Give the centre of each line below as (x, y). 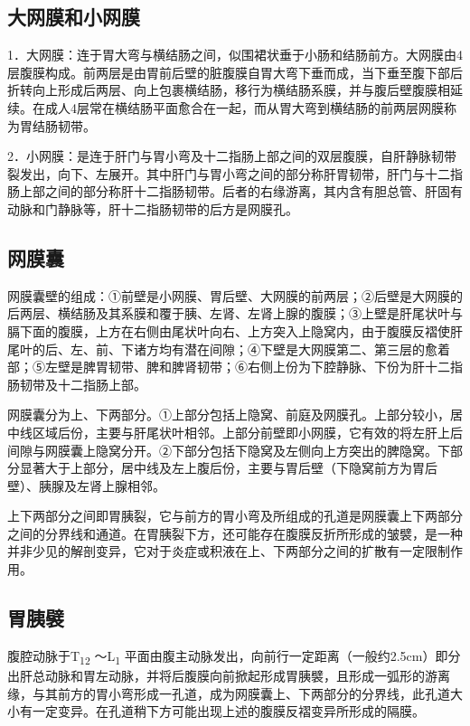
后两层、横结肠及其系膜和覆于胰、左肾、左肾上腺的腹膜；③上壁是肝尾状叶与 (235, 313)
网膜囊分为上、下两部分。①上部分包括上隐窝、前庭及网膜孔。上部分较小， (229, 415)
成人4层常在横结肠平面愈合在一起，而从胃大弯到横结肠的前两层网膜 (244, 107)
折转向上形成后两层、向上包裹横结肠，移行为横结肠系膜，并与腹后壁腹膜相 (229, 90)
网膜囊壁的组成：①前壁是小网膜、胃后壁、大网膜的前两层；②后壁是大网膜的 (235, 295)
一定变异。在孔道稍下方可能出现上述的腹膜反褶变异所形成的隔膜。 (228, 711)
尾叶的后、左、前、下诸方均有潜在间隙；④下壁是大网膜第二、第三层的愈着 (229, 349)
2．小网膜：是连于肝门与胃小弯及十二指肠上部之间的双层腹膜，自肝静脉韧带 (232, 156)
